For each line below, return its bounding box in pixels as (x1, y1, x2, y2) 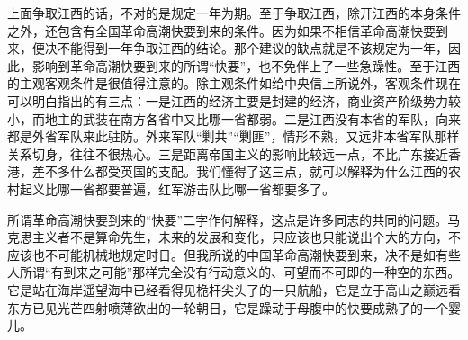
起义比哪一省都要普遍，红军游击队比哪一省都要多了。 (19, 179, 335, 198)
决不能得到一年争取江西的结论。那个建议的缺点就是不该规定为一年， (44, 39, 448, 58)
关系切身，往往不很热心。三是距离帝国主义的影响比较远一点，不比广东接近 (7, 144, 448, 163)
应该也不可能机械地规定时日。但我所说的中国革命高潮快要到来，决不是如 (7, 245, 436, 264)
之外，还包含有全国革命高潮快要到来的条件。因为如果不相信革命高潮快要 (7, 21, 436, 40)
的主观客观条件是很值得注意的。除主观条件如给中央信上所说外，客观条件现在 (7, 74, 461, 93)
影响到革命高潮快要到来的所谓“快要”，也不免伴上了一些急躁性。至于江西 (31, 56, 461, 75)
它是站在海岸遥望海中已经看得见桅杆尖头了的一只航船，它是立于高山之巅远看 (7, 280, 461, 299)
